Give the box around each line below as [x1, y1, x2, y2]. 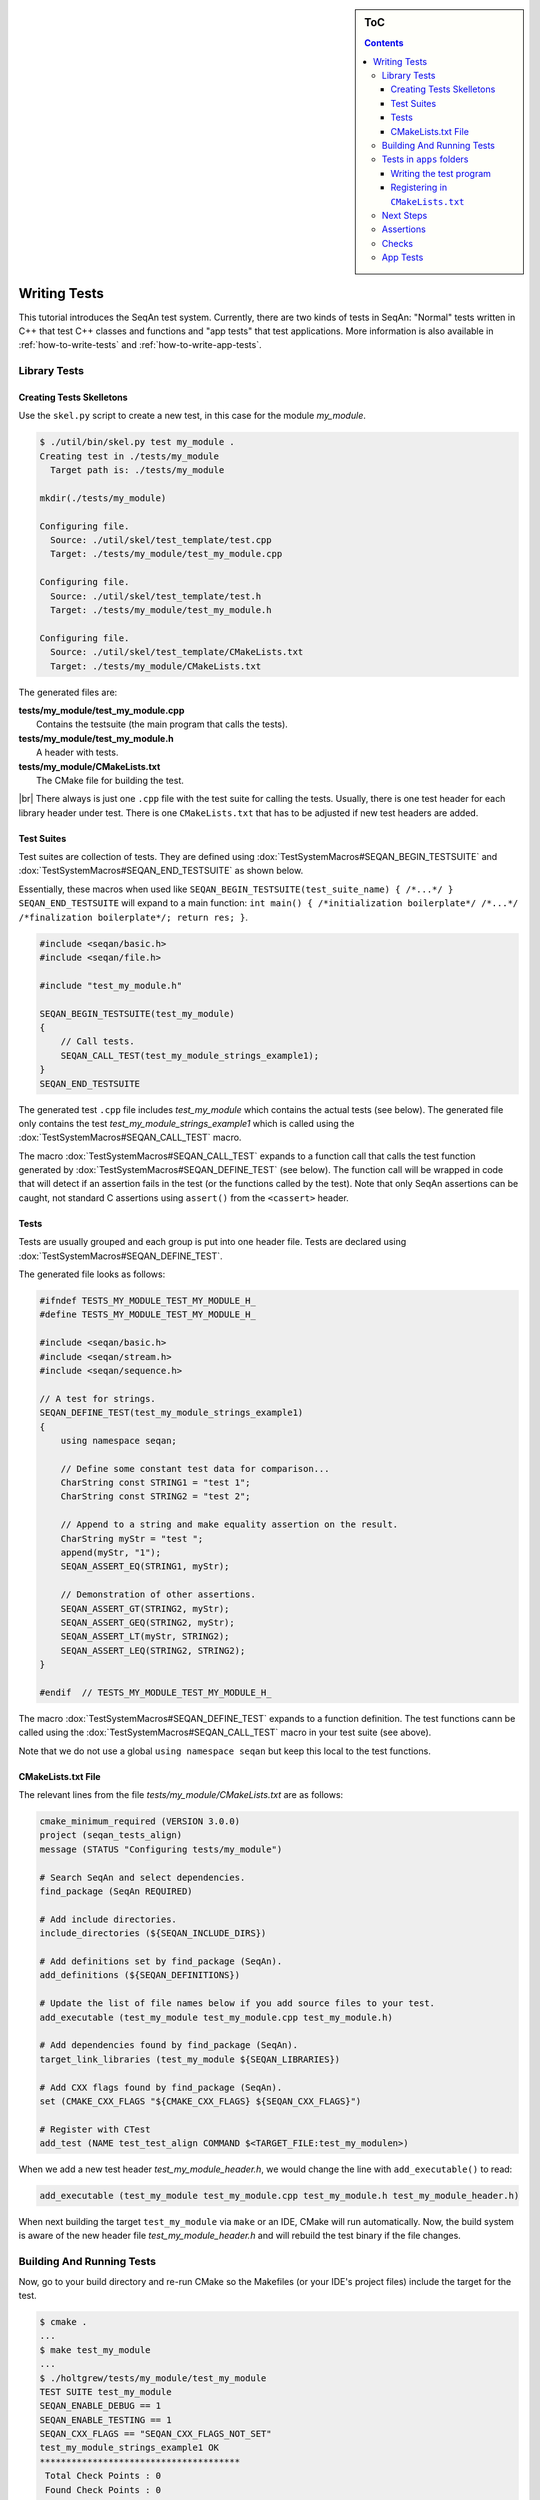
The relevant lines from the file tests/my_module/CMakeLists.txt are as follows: [18, 1789, 344, 1801]
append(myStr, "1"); [60, 1547, 162, 1559]
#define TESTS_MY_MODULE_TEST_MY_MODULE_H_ [39, 1309, 257, 1320]
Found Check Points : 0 [45, 2484, 162, 2495]
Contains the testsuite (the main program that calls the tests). [36, 718, 289, 730]
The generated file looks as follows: [18, 1268, 166, 1280]
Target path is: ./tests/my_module [50, 465, 225, 476]
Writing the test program [390, 167, 492, 179]
